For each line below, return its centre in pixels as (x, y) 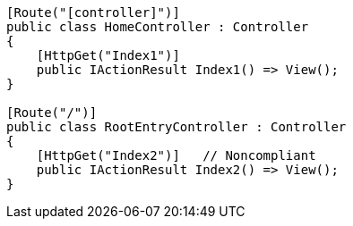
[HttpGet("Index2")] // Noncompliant (176, 155)
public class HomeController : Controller (158, 27)
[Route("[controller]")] (93, 13)
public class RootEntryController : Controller (176, 127)
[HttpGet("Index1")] (108, 55)
